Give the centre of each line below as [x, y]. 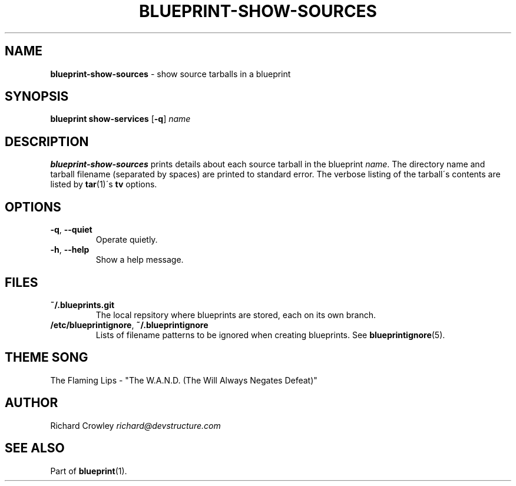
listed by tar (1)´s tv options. [104, 184]
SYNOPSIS [37, 97]
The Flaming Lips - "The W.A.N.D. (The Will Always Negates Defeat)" [184, 380]
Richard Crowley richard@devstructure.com [135, 425]
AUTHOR [32, 403]
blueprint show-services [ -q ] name [120, 119]
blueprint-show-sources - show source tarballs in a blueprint [171, 74]
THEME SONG [47, 358]
